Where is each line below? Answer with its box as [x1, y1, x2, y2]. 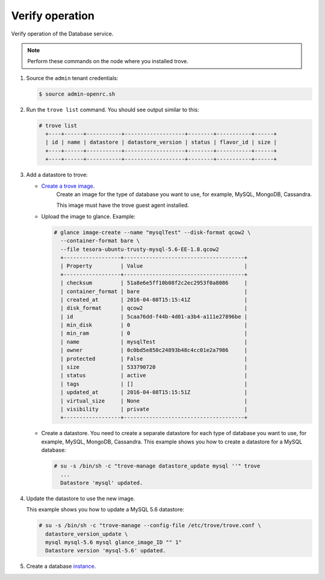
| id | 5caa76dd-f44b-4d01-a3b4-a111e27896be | [60, 313, 248, 320]
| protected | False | [60, 355, 248, 362]
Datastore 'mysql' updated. [60, 479, 143, 486]
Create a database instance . [26, 563, 96, 570]
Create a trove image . [41, 182, 95, 190]
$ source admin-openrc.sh [39, 90, 116, 97]
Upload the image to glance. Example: [41, 212, 135, 220]
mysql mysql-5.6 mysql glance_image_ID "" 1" [45, 539, 182, 546]
